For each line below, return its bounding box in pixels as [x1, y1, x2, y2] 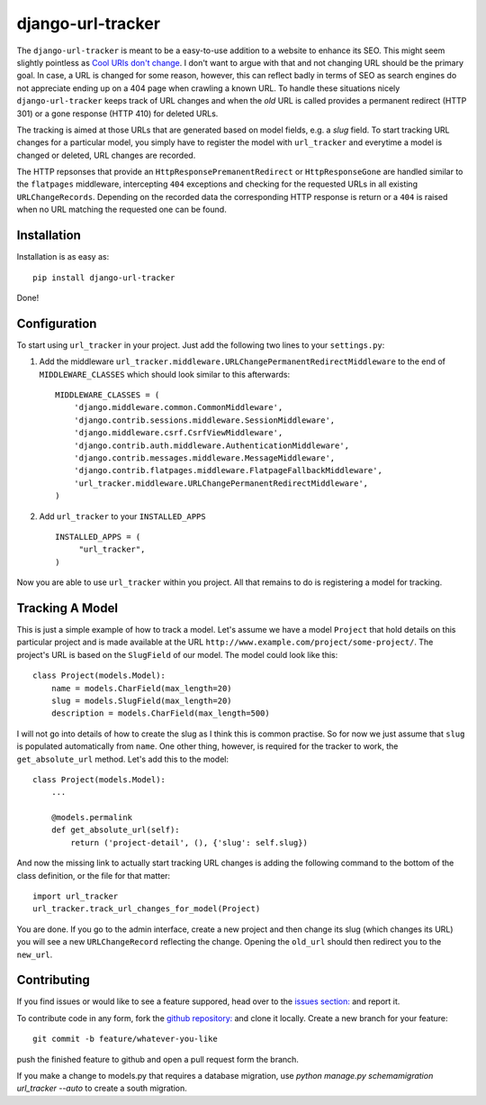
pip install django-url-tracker [32, 272, 175, 283]
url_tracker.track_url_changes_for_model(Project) [32, 904, 261, 914]
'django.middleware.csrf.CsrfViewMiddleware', [73, 428, 283, 438]
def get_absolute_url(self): [50, 825, 180, 836]
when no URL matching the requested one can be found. [16, 204, 227, 215]
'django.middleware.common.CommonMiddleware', [73, 402, 283, 413]
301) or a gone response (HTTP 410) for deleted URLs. [16, 108, 219, 119]
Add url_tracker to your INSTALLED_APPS [39, 510, 206, 522]
